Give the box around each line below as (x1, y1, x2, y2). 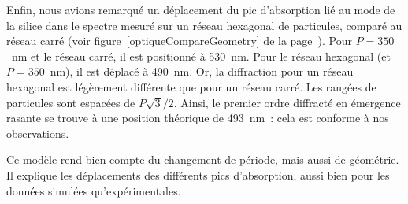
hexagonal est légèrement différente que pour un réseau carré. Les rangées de (6, 78, 376, 95)
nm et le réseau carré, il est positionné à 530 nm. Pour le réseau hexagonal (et (11, 47, 391, 64)
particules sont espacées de (6, 94, 135, 110)
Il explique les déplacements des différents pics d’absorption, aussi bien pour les (6, 166, 390, 183)
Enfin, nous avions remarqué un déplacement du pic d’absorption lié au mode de (6, 2, 395, 17)
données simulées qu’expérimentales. (6, 182, 181, 198)
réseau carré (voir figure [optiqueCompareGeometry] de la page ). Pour (6, 32, 352, 49)
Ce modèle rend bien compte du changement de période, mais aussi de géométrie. (6, 151, 399, 168)
